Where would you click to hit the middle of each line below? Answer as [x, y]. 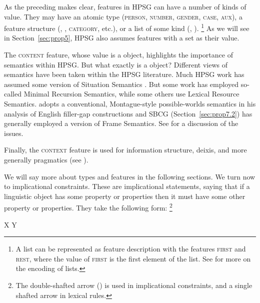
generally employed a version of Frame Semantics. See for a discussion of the [121, 123]
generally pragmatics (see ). [46, 159]
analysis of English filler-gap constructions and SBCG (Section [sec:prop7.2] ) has [128, 113]
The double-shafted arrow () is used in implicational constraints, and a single [134, 285]
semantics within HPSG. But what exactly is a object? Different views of [116, 64]
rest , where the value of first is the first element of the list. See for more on [133, 258]
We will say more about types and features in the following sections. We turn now [130, 176]
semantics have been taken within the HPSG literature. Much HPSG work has [124, 74]
